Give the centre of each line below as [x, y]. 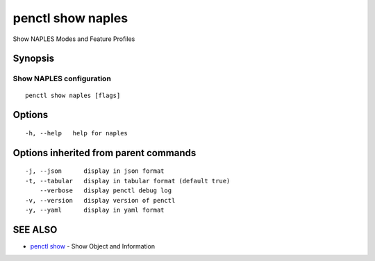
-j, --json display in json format [95, 171]
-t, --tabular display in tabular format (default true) [128, 181]
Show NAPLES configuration [62, 78]
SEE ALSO [35, 229]
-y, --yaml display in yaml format [95, 210]
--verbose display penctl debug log [106, 191]
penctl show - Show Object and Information [93, 246]
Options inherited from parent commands [105, 153]
